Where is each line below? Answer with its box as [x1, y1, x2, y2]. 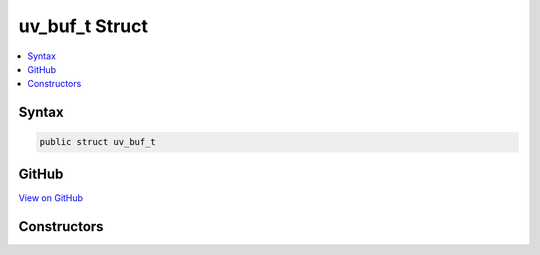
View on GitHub [18, 191, 84, 204]
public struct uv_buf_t [39, 136, 157, 148]
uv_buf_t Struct [18, 15, 149, 37]
